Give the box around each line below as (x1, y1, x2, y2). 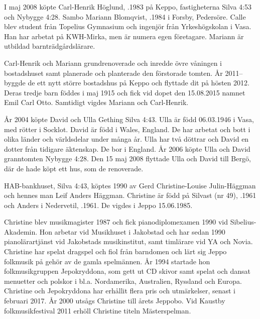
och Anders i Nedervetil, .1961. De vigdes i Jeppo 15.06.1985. (4, 199, 193, 210)
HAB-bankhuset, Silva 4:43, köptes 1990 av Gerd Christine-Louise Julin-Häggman (4, 180, 256, 190)
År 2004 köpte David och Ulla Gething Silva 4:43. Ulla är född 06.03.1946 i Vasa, (4, 114, 254, 124)
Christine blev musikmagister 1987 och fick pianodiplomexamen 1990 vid (4, 217, 228, 227)
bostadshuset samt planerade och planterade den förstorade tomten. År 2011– (4, 67, 243, 78)
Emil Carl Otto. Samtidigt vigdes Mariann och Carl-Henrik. (4, 97, 189, 108)
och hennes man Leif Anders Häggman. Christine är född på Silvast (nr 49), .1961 (4, 190, 256, 200)
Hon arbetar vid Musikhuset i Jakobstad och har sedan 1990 (39, 226, 225, 237)
